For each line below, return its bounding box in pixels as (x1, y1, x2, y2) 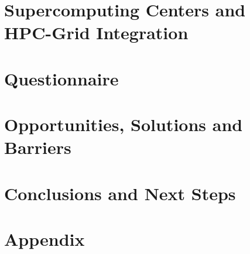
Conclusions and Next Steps (4, 181, 236, 205)
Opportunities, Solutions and (4, 112, 243, 136)
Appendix (4, 227, 85, 251)
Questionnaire (4, 66, 119, 90)
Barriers (4, 135, 71, 159)
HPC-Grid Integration (4, 20, 189, 44)
